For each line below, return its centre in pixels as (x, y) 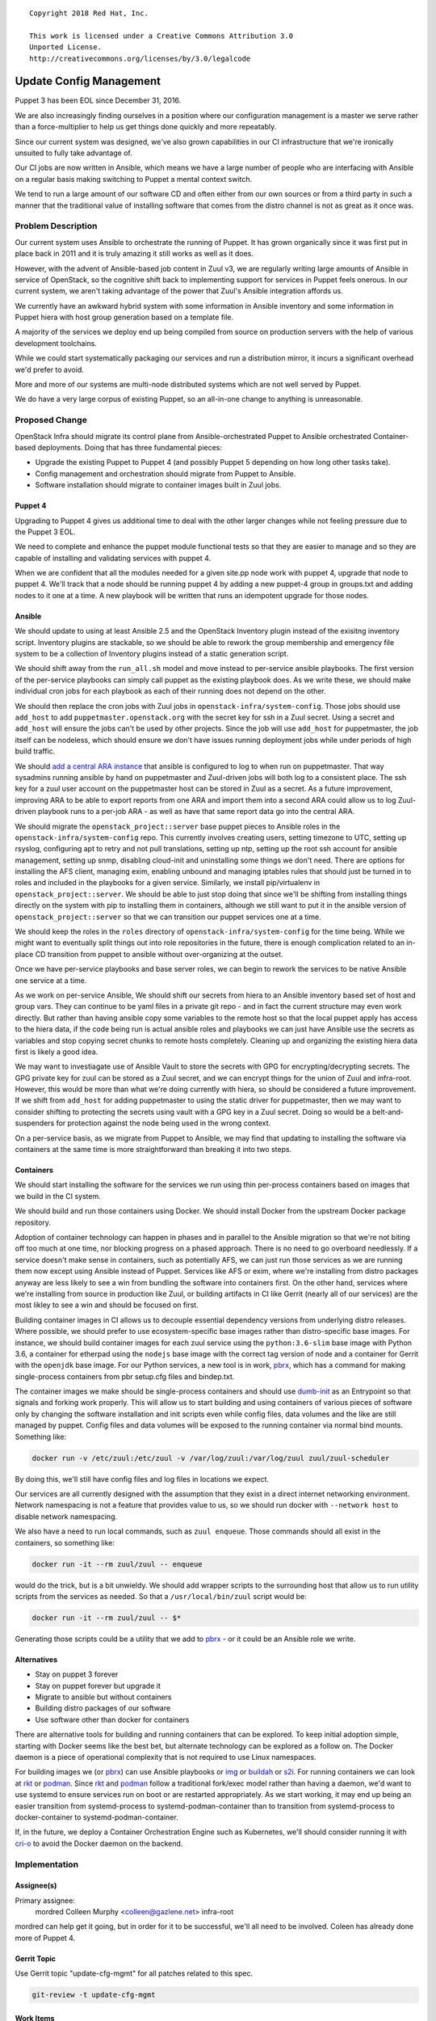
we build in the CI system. (58, 1196)
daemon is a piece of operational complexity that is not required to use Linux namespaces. (166, 1757)
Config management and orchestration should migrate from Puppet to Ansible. (166, 474)
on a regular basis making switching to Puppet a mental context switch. (134, 179)
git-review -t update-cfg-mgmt (94, 1995)
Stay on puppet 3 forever (77, 1674)
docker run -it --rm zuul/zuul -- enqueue (117, 1564)
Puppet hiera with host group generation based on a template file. (124, 317)
